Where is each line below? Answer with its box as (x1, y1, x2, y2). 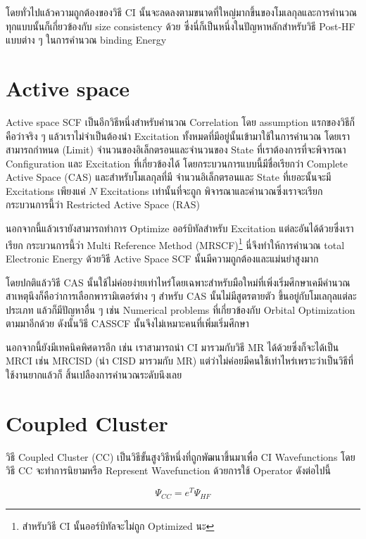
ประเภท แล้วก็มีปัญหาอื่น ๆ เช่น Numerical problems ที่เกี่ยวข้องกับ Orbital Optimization (6, 302, 355, 317)
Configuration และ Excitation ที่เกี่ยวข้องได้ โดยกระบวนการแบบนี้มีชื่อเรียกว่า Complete (6, 156, 348, 170)
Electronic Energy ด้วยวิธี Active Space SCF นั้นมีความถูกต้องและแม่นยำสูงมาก (6, 251, 319, 265)
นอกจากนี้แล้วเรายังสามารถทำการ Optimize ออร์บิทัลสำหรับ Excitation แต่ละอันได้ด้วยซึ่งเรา (6, 221, 354, 236)
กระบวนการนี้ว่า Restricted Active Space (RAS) (6, 197, 201, 212)
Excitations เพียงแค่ (6, 183, 86, 198)
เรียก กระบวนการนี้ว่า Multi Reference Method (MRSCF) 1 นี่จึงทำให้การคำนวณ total (6, 235, 345, 252)
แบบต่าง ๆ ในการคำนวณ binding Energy (6, 32, 167, 47)
